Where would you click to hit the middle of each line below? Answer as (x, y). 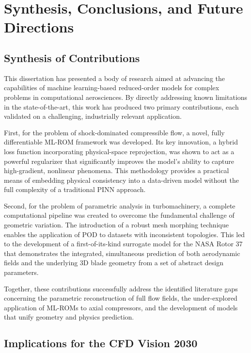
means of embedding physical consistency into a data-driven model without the (121, 180)
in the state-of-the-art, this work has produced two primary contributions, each (121, 106)
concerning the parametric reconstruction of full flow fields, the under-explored (121, 298)
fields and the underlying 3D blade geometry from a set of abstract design (114, 263)
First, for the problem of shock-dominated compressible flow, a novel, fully (114, 132)
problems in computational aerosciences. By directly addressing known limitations (126, 97)
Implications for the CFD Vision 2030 (101, 343)
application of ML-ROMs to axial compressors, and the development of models (121, 307)
